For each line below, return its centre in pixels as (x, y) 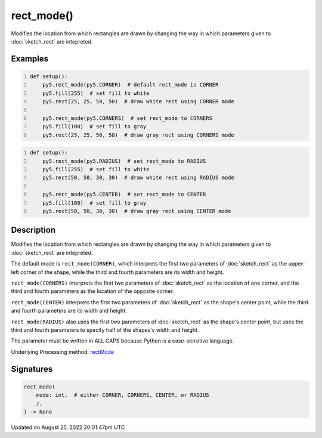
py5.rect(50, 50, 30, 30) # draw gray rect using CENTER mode (137, 211)
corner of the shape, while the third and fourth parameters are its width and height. (122, 272)
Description (33, 230)
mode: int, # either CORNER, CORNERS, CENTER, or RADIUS (123, 395)
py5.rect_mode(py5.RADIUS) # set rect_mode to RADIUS (124, 161)
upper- (297, 264)
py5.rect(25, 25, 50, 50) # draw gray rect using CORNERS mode (139, 135)
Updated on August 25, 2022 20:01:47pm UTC (68, 427)
